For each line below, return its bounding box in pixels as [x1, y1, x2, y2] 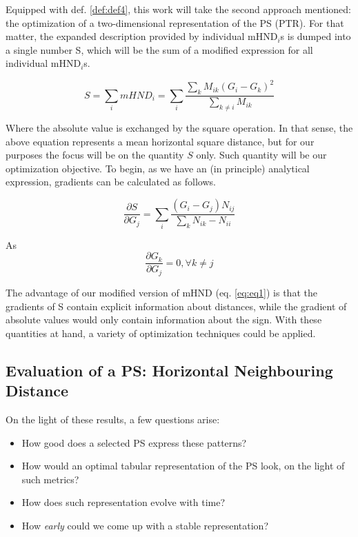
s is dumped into [280, 29, 351, 43]
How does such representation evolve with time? [21, 495, 226, 509]
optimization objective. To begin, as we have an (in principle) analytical [6, 161, 310, 175]
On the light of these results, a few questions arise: [6, 412, 220, 426]
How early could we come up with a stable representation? [21, 518, 269, 532]
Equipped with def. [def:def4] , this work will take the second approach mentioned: [6, 2, 351, 16]
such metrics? [21, 472, 79, 486]
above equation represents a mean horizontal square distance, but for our [6, 134, 315, 148]
